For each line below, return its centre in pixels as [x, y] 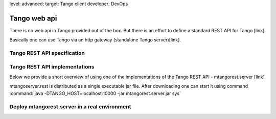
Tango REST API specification [47, 53]
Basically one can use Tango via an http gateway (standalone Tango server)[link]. [95, 40]
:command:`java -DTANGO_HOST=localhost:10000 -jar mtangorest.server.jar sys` [95, 93]
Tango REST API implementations [52, 66]
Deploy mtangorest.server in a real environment [70, 106]
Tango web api [33, 18]
